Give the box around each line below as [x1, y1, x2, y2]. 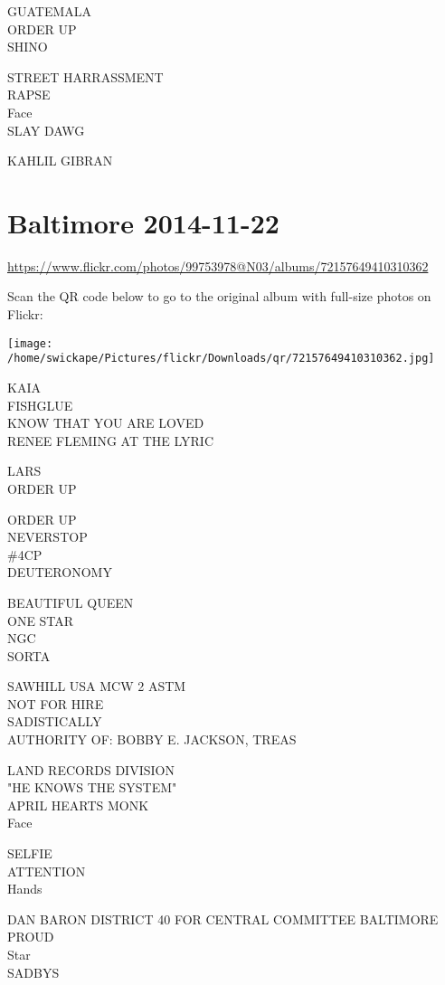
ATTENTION [7, 861, 86, 880]
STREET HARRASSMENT [7, 67, 164, 86]
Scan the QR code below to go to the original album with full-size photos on [7, 287, 431, 306]
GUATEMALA [7, 2, 92, 20]
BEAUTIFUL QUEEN [7, 592, 134, 611]
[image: [7, 336, 53, 350]
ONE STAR [7, 611, 74, 630]
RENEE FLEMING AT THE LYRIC [7, 431, 214, 450]
